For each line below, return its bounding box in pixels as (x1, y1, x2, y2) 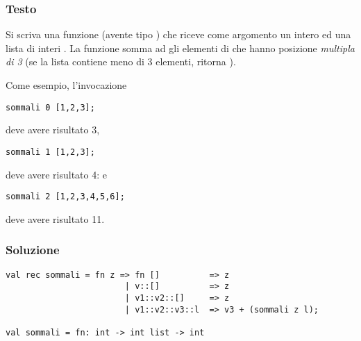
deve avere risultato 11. (6, 211, 105, 226)
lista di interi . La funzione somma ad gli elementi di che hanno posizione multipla (6, 40, 355, 55)
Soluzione (6, 241, 60, 258)
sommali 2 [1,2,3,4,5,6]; (6, 192, 125, 202)
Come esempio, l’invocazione (6, 78, 127, 92)
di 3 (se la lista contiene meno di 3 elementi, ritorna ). (6, 54, 236, 69)
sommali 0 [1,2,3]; (6, 102, 95, 113)
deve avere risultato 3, (6, 122, 100, 137)
